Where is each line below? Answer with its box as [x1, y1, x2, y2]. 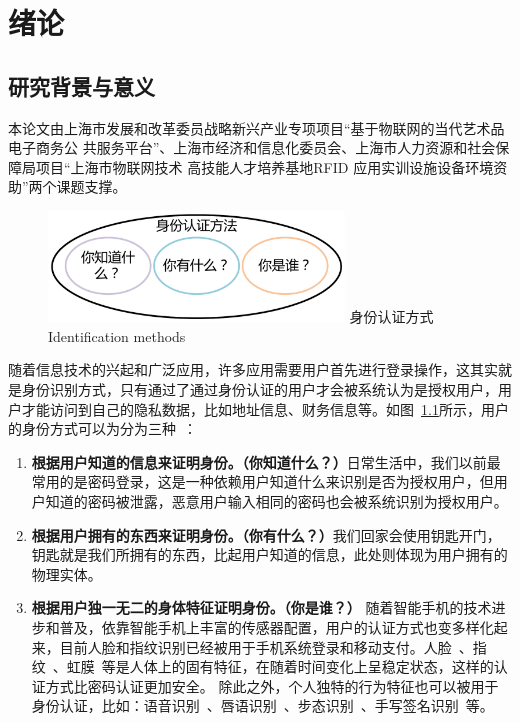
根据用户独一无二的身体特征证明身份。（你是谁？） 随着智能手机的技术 [31, 597, 492, 618]
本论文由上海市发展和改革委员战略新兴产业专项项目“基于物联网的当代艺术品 [8, 117, 505, 138]
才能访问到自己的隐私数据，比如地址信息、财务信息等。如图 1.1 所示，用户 [21, 398, 509, 419]
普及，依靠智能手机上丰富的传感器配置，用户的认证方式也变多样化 [59, 616, 494, 637]
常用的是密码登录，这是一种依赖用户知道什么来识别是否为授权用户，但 [31, 471, 494, 492]
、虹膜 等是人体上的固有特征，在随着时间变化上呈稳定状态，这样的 [52, 656, 494, 677]
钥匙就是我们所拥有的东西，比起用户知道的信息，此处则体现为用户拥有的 [31, 544, 508, 565]
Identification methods [48, 325, 186, 346]
